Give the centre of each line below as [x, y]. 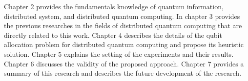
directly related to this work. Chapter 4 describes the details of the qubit [113, 35]
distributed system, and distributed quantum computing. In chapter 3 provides [122, 16]
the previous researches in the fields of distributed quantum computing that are [123, 25]
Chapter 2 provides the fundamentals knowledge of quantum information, [114, 6]
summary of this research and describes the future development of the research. [123, 73]
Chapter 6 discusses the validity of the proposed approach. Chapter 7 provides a [124, 63]
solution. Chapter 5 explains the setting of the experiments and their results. [119, 54]
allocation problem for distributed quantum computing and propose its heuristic [124, 44]
